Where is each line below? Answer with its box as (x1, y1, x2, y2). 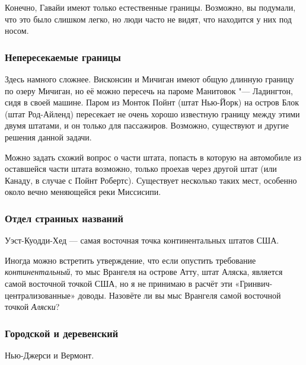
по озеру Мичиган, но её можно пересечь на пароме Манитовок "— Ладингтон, (5, 84, 293, 97)
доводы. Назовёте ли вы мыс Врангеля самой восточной (78, 289, 281, 301)
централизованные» (5, 289, 75, 301)
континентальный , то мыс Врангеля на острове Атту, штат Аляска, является (5, 265, 283, 278)
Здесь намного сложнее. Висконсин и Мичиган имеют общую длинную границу (5, 73, 294, 85)
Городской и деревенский (5, 325, 119, 340)
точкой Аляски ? (5, 300, 60, 313)
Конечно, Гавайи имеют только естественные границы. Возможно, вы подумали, (5, 1, 296, 13)
